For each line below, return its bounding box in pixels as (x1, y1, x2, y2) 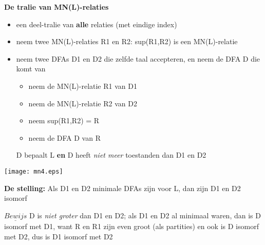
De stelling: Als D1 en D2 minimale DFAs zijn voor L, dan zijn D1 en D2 (4, 182, 241, 193)
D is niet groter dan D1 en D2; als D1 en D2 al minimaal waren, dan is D (29, 210, 261, 220)
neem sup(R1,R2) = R (28, 115, 100, 126)
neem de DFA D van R (28, 132, 101, 143)
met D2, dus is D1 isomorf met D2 (4, 231, 113, 241)
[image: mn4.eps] (4, 167, 63, 175)
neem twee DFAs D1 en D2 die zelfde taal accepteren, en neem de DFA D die (16, 53, 260, 64)
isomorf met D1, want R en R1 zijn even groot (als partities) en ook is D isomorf (4, 221, 259, 231)
